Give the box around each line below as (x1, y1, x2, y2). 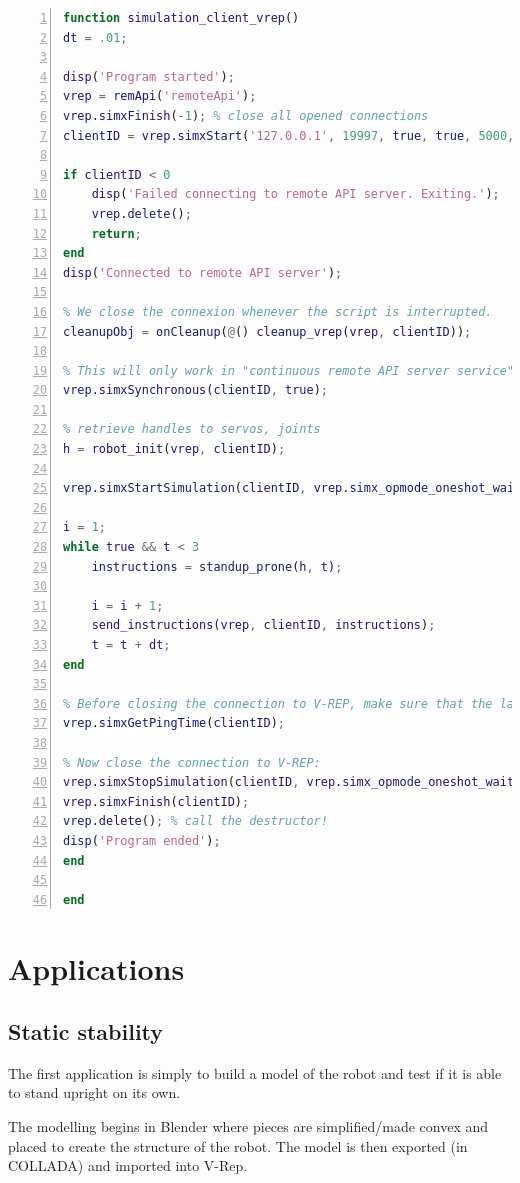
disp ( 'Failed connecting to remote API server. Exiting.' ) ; (91, 187, 500, 202)
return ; (91, 226, 142, 241)
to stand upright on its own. (8, 1082, 181, 1103)
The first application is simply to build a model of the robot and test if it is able (8, 1062, 502, 1083)
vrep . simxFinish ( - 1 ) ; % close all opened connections (63, 108, 429, 123)
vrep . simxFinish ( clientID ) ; (63, 794, 250, 809)
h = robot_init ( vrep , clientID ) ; (63, 442, 286, 457)
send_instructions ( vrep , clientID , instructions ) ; (91, 618, 436, 633)
